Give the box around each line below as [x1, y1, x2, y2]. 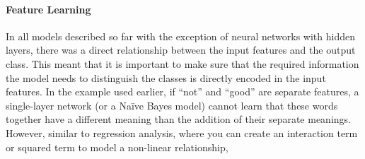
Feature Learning [6, 1, 91, 16]
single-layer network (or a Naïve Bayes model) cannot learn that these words [6, 98, 338, 112]
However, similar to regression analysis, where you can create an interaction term [6, 125, 358, 140]
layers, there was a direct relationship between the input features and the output [6, 42, 356, 57]
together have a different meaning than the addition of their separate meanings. [6, 112, 351, 126]
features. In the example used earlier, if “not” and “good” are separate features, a [6, 84, 359, 99]
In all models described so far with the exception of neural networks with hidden [6, 28, 355, 43]
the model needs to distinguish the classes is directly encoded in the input [6, 70, 326, 85]
